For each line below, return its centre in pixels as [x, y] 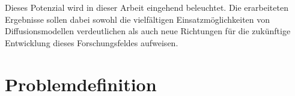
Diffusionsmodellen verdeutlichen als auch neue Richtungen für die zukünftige [148, 31]
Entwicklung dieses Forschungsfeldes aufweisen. [92, 42]
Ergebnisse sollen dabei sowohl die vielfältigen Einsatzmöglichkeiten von [138, 19]
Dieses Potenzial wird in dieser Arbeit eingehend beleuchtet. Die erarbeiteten [147, 7]
